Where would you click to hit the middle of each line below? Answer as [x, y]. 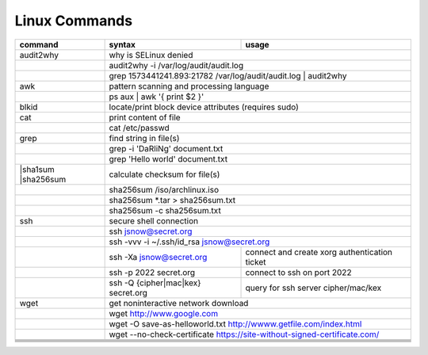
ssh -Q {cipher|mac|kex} [155, 283]
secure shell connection [153, 220]
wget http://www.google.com [163, 313]
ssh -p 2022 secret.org [152, 272]
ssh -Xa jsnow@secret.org [158, 257]
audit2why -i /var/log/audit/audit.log [176, 65]
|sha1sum [37, 169]
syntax [122, 44]
